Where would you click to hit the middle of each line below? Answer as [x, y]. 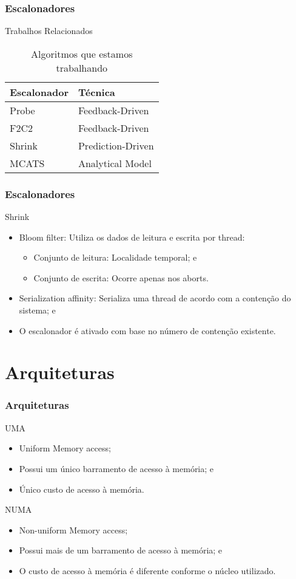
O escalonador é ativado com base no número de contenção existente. [147, 330]
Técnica [96, 92]
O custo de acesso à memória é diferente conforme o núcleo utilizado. [147, 570]
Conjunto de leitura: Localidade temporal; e [115, 257]
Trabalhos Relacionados [49, 31]
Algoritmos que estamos [82, 53]
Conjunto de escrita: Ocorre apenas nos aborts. [121, 277]
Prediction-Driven [116, 145]
